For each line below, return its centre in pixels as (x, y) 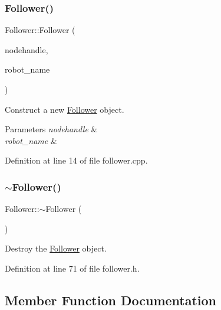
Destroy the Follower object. (56, 248)
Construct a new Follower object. (65, 109)
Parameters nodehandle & (51, 129)
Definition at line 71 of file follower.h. (72, 268)
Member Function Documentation (111, 300)
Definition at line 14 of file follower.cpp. (76, 160)
